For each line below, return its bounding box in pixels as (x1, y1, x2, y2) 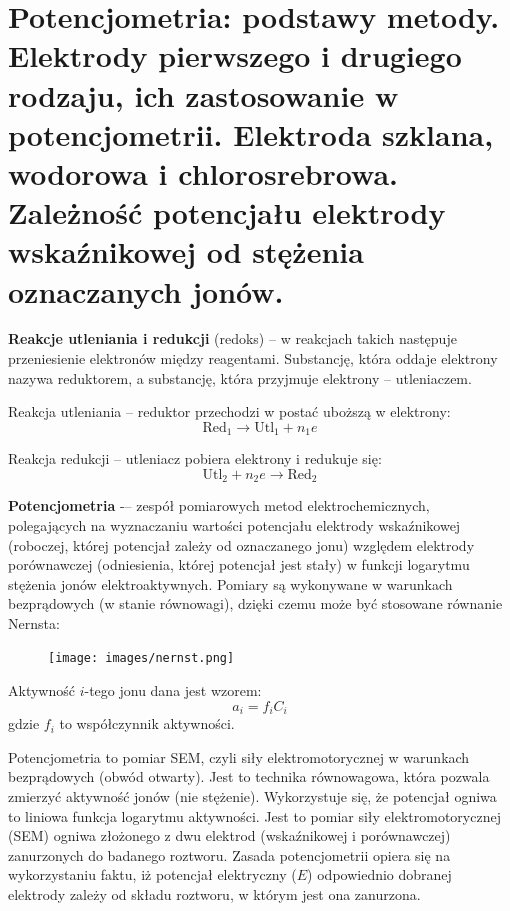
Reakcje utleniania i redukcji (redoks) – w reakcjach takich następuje (8, 328, 457, 349)
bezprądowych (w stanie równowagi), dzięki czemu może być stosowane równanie (8, 593, 503, 614)
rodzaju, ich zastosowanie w (8, 74, 399, 115)
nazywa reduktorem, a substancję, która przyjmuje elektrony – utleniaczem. (8, 367, 472, 388)
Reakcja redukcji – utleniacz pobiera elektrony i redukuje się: (8, 448, 382, 469)
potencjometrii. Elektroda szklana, (8, 113, 494, 154)
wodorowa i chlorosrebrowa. (8, 152, 399, 193)
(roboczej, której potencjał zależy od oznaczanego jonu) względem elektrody (8, 534, 475, 555)
